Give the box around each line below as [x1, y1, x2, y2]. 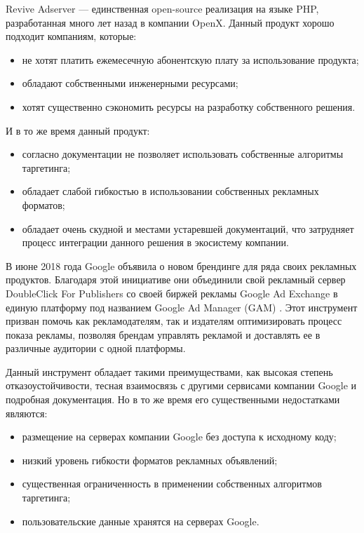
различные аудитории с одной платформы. [6, 341, 186, 356]
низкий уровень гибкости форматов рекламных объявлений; [22, 452, 278, 467]
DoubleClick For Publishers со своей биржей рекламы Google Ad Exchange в [6, 285, 338, 300]
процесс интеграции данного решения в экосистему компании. [22, 235, 289, 250]
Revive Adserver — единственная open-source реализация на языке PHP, [6, 1, 319, 15]
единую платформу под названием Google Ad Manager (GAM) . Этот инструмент [6, 299, 358, 314]
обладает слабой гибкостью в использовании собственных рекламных [22, 184, 319, 198]
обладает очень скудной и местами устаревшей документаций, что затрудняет [22, 221, 354, 236]
